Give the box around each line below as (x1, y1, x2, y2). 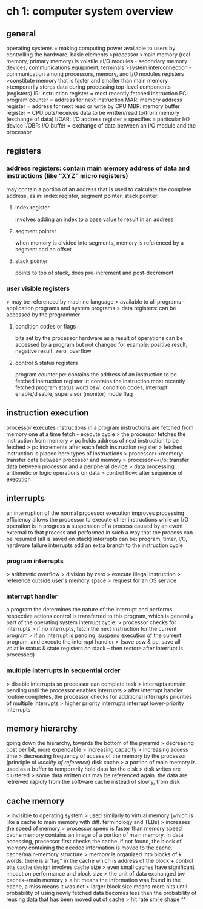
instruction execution (6, 408, 89, 418)
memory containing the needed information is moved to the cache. (6, 844, 173, 851)
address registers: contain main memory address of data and (6, 164, 190, 172)
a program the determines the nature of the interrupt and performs (6, 606, 173, 613)
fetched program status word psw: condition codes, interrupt (15, 384, 168, 391)
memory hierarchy (6, 723, 78, 734)
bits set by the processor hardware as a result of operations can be (15, 334, 184, 341)
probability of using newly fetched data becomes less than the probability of (6, 890, 197, 897)
